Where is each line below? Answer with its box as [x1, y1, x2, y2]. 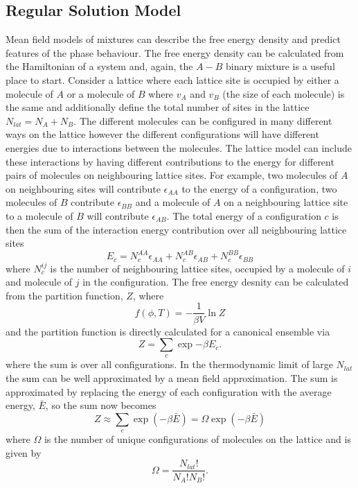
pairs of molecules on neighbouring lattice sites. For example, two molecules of [6, 168, 338, 182]
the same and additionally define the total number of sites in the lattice [6, 100, 310, 114]
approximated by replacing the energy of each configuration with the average [6, 384, 332, 399]
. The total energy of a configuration [166, 208, 321, 223]
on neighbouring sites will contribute [6, 181, 161, 195]
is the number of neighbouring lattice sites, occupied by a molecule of [50, 261, 345, 275]
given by [6, 445, 42, 460]
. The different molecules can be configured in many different [73, 113, 332, 128]
